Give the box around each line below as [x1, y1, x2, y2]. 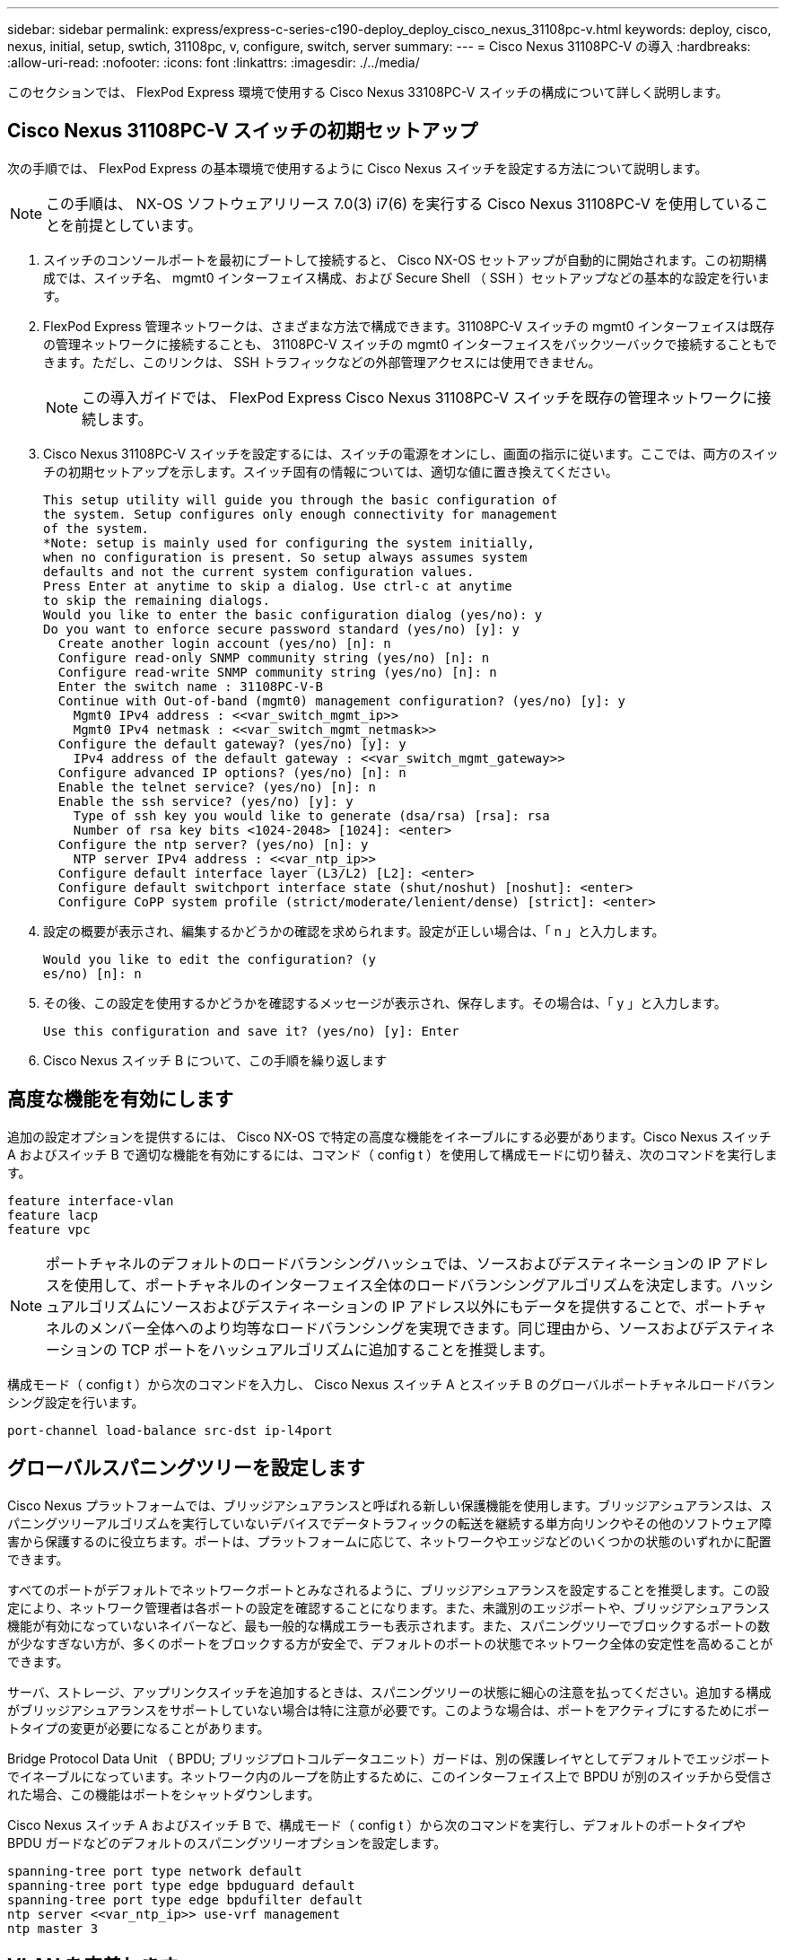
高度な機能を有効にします [7, 1088, 233, 1111]
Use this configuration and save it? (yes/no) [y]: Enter [43, 1023, 459, 1038]
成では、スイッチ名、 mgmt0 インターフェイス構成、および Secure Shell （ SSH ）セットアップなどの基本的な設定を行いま [43, 269, 771, 285]
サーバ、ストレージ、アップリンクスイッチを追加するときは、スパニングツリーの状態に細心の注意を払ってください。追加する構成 [7, 1684, 772, 1700]
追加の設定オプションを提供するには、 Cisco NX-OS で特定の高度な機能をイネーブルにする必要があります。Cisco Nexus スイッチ [7, 1128, 772, 1144]
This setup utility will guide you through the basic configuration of [43, 492, 558, 507]
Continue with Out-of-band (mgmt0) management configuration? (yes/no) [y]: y [57, 693, 626, 708]
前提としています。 [74, 215, 202, 234]
